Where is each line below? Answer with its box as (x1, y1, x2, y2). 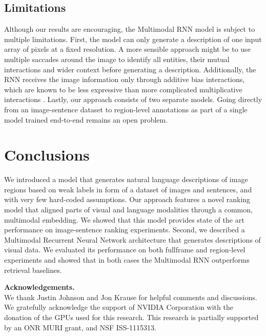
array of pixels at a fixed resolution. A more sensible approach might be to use (4, 44, 251, 54)
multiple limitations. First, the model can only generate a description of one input (4, 33, 262, 44)
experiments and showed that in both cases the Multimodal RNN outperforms (4, 254, 250, 265)
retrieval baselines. (4, 264, 62, 275)
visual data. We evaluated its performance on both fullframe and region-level (4, 244, 245, 255)
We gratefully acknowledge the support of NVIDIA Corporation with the (4, 302, 233, 312)
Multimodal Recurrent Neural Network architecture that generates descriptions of (4, 234, 261, 245)
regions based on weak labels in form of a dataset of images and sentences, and (4, 184, 252, 194)
